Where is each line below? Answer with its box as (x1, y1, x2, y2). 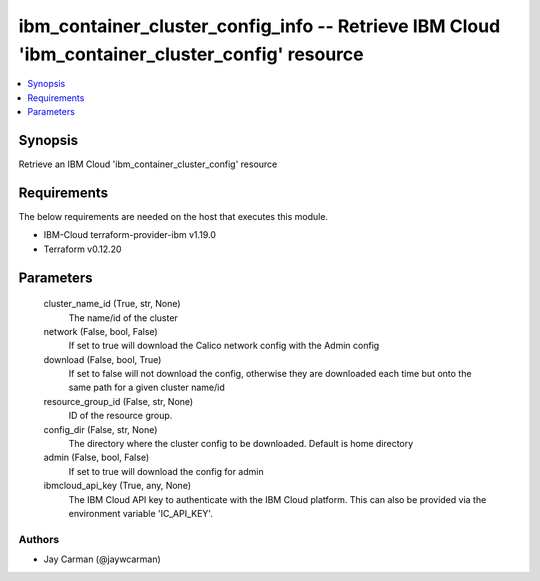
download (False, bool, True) (43, 353, 162, 365)
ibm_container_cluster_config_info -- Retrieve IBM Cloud (18, 15, 501, 37)
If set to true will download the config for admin (68, 465, 264, 477)
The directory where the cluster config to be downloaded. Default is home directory (68, 438, 414, 450)
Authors (18, 532, 60, 546)
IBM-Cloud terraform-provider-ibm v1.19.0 (43, 229, 217, 241)
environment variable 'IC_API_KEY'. (68, 507, 214, 519)
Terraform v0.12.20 (43, 243, 122, 255)
